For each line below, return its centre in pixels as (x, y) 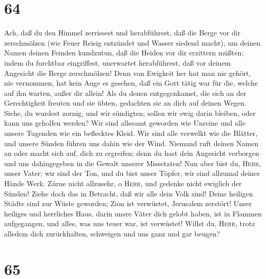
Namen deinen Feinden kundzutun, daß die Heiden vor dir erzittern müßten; (124, 53)
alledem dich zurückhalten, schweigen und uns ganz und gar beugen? (112, 233)
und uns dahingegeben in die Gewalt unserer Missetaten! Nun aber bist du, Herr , (133, 163)
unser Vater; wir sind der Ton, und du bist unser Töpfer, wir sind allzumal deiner (132, 173)
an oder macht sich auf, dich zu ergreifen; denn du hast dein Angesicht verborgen (132, 153)
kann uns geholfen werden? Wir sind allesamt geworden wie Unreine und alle (125, 123)
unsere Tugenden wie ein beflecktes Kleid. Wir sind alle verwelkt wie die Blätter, (131, 133)
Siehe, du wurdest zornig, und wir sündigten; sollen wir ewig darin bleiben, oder (130, 113)
